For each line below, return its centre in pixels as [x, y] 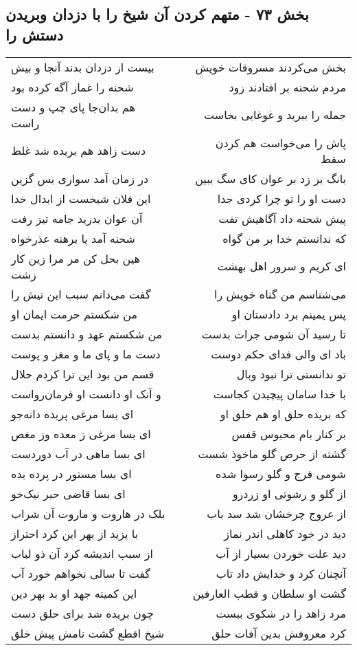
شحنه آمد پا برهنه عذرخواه [73, 238]
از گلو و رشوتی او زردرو [289, 493]
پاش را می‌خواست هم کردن [280, 142]
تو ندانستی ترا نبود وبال [291, 373]
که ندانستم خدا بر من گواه [284, 238]
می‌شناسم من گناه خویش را [280, 294]
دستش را [35, 34]
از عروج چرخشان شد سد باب [276, 513]
